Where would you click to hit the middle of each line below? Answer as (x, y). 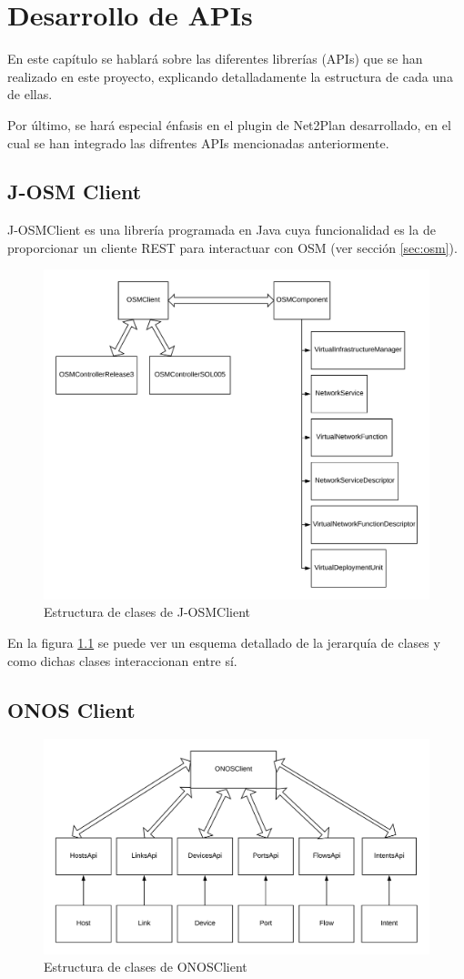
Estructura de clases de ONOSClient (146, 967)
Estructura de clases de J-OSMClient (147, 612)
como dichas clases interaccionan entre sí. (122, 660)
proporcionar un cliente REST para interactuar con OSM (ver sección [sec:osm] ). (232, 247)
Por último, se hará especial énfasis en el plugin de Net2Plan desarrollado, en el (229, 124)
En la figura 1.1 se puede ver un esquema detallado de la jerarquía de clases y (224, 642)
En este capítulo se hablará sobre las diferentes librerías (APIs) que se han (215, 59)
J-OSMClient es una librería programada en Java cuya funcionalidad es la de (222, 230)
